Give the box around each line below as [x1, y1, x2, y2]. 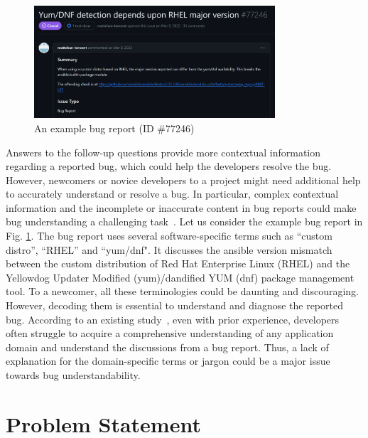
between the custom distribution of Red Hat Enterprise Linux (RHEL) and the [6, 256, 350, 271]
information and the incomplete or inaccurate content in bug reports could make [6, 200, 357, 215]
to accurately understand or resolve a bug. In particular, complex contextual [6, 186, 339, 201]
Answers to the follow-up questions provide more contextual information [6, 144, 321, 159]
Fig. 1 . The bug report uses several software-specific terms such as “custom [6, 228, 332, 243]
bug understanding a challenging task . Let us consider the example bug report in [6, 214, 363, 229]
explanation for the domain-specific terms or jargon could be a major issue [6, 353, 330, 368]
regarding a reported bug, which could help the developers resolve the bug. [6, 159, 332, 173]
